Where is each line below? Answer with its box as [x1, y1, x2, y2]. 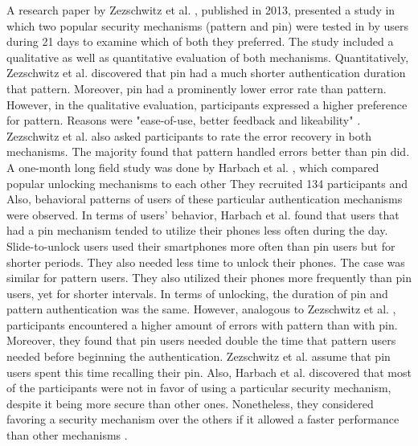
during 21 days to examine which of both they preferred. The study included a [6, 33, 394, 50]
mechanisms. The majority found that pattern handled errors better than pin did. [6, 143, 410, 160]
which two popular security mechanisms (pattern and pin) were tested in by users [6, 17, 408, 34]
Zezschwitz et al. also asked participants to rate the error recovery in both [6, 127, 371, 144]
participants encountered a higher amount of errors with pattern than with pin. [6, 316, 398, 333]
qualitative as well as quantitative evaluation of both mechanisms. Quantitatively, [6, 48, 409, 65]
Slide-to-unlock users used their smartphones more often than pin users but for [6, 237, 395, 254]
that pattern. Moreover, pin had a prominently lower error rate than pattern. [6, 80, 387, 96]
